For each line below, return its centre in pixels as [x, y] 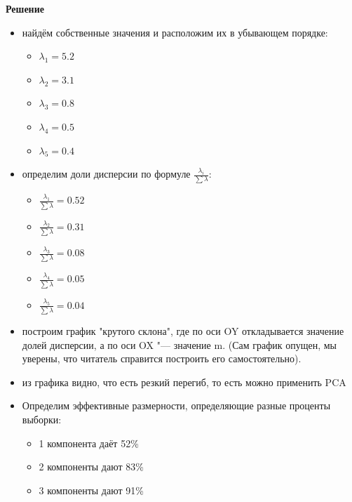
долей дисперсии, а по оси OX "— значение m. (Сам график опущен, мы [179, 344]
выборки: [42, 419]
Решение [25, 8]
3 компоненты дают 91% [91, 490]
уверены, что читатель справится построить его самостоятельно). [162, 358]
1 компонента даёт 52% [89, 443]
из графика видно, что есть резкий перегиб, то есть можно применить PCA [184, 382]
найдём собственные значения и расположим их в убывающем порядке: [175, 32]
